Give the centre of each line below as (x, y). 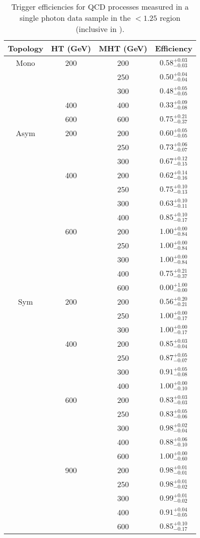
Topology (26, 48)
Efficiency (174, 48)
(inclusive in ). (100, 29)
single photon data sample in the (75, 18)
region (170, 18)
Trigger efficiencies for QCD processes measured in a (100, 7)
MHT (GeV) (123, 48)
